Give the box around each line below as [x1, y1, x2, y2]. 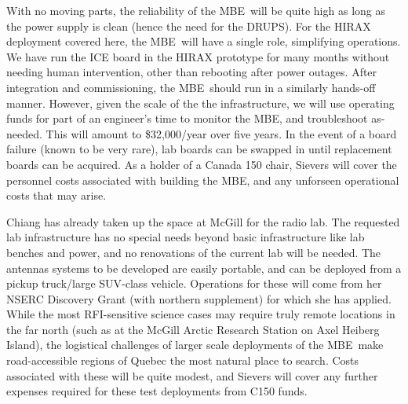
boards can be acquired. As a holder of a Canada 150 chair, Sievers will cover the [6, 156, 397, 172]
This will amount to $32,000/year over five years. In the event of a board [46, 125, 397, 141]
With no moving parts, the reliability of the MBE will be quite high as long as [6, 2, 385, 18]
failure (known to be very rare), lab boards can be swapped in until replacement [6, 141, 392, 157]
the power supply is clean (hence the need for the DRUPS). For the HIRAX [6, 17, 371, 34]
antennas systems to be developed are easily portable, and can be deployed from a [6, 259, 402, 276]
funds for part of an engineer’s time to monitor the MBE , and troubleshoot [6, 110, 368, 127]
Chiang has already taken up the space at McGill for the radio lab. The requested [6, 213, 400, 230]
